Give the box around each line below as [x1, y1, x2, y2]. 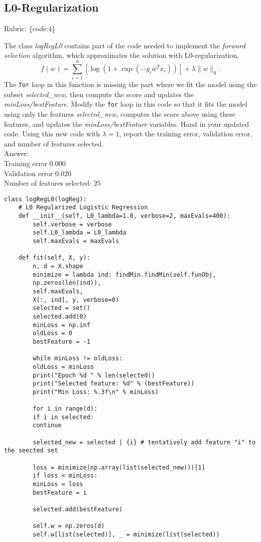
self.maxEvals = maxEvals [33, 238, 119, 245]
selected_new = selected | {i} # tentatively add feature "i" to [33, 438, 256, 446]
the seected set [4, 447, 58, 454]
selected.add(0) [33, 313, 87, 320]
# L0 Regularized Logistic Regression [18, 204, 148, 211]
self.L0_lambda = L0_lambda [33, 229, 126, 237]
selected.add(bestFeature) [33, 506, 123, 513]
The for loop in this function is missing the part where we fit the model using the [4, 79, 257, 90]
